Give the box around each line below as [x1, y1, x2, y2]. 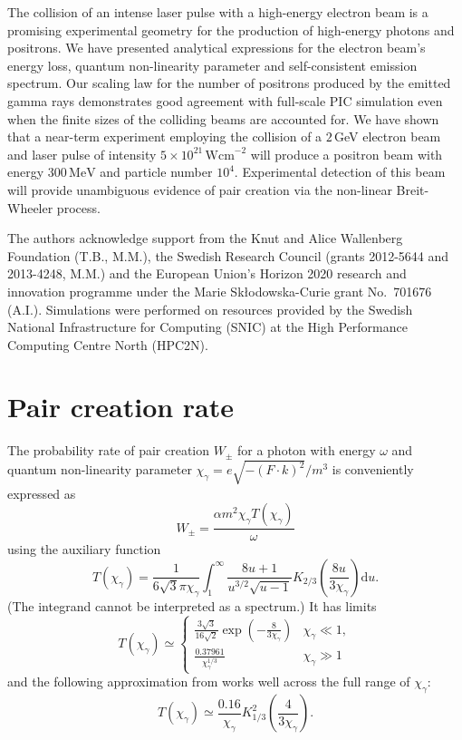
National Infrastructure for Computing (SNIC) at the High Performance [7, 317, 408, 336]
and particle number [100, 162, 213, 181]
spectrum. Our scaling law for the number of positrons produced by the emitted [7, 73, 451, 92]
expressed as [7, 483, 76, 502]
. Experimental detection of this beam [234, 162, 446, 181]
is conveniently [332, 460, 414, 479]
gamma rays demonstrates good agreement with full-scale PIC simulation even [7, 91, 443, 110]
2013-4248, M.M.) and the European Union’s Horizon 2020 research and [7, 264, 407, 283]
